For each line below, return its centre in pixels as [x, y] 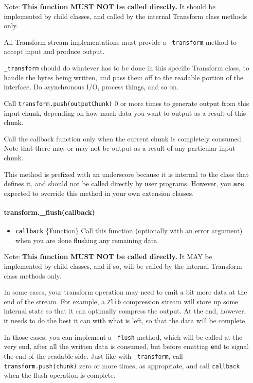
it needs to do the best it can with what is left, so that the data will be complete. [126, 320]
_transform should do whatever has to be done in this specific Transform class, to [126, 68]
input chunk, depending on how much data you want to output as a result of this [125, 113]
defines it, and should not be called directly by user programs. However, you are [124, 183]
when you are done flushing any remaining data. [87, 240]
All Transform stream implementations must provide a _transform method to [120, 42]
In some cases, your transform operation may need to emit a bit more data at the [126, 292]
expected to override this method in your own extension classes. [99, 193]
